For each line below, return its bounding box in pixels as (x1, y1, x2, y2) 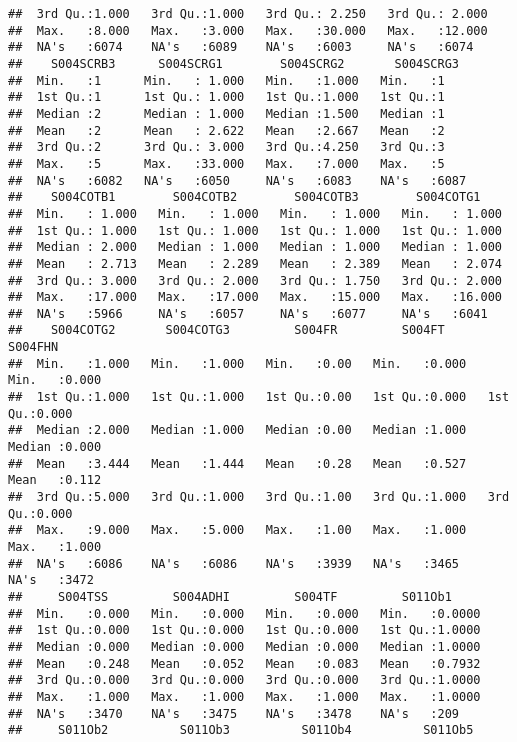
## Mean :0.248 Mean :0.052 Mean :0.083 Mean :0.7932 (8, 656, 481, 671)
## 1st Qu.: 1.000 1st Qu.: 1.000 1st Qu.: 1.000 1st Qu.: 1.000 (8, 223, 502, 238)
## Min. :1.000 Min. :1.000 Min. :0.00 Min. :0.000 (8, 356, 467, 371)
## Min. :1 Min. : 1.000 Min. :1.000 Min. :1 (8, 73, 445, 88)
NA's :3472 (8, 573, 94, 588)
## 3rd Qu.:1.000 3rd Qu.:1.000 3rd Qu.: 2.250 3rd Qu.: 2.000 (8, 7, 488, 21)
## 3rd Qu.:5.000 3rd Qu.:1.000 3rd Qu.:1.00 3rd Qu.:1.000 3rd (8, 490, 510, 505)
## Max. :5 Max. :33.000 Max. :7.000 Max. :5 (8, 156, 445, 171)
